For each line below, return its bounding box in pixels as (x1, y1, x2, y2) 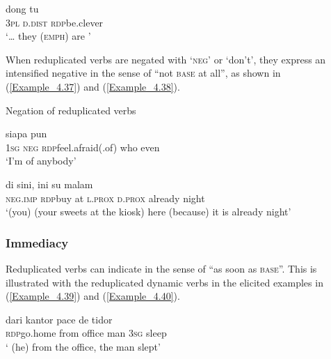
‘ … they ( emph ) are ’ (6, 29, 91, 43)
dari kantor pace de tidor (6, 312, 113, 326)
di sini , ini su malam (6, 176, 93, 191)
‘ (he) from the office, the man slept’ (6, 339, 161, 353)
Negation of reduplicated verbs (6, 102, 136, 117)
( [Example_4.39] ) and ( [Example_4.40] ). (6, 289, 180, 303)
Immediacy (6, 234, 69, 251)
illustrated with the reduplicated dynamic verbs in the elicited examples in (6, 275, 323, 289)
